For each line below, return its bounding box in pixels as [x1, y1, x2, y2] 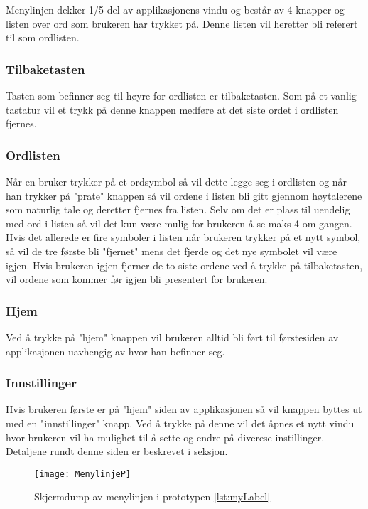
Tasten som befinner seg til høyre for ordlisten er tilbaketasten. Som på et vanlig [6, 88, 357, 102]
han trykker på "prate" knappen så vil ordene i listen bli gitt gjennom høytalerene [6, 188, 362, 203]
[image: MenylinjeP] [34, 468, 131, 479]
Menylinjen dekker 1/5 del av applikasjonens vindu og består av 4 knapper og [6, 2, 345, 16]
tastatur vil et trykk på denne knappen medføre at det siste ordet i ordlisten [6, 102, 339, 117]
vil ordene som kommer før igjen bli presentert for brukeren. [6, 272, 268, 286]
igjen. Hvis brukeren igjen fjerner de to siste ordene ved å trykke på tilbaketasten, [6, 257, 363, 272]
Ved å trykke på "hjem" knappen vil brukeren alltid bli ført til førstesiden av [6, 329, 339, 344]
